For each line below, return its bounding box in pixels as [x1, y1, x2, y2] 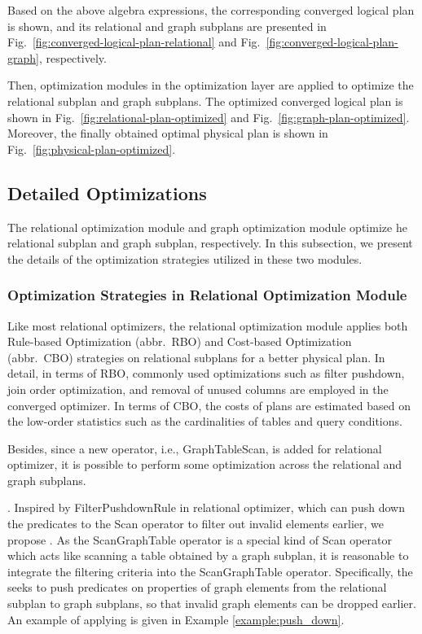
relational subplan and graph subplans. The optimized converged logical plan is [7, 92, 403, 109]
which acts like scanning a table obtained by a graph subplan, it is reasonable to [7, 547, 409, 564]
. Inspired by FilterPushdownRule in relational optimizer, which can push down [7, 499, 405, 516]
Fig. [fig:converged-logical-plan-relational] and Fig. [7, 33, 261, 50]
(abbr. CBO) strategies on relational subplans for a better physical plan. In [7, 348, 385, 365]
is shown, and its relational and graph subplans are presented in [7, 17, 327, 34]
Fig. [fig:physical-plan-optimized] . [7, 140, 176, 157]
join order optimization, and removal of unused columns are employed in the [7, 380, 389, 397]
